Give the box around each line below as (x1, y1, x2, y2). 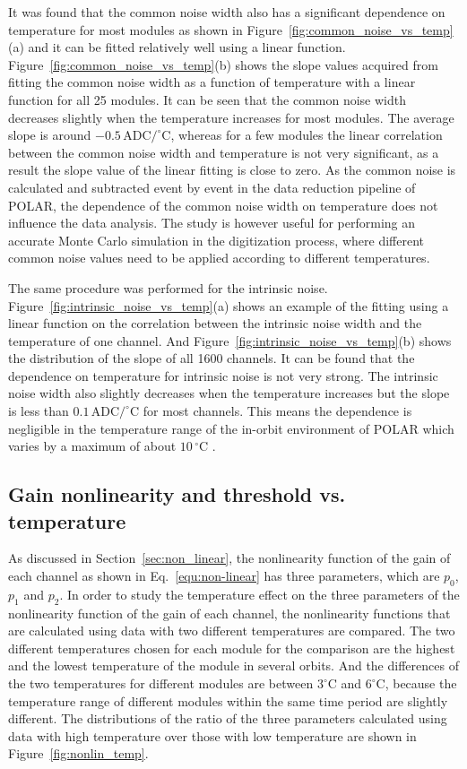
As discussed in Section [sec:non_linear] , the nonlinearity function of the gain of (8, 549, 451, 567)
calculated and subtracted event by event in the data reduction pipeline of (8, 177, 416, 196)
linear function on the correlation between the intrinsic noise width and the (8, 314, 422, 333)
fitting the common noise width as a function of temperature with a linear (8, 73, 416, 91)
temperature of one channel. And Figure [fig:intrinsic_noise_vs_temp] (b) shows (8, 331, 452, 350)
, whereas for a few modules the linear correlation (170, 125, 443, 144)
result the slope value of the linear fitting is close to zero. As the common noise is (8, 160, 456, 179)
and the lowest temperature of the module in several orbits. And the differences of (8, 656, 459, 675)
